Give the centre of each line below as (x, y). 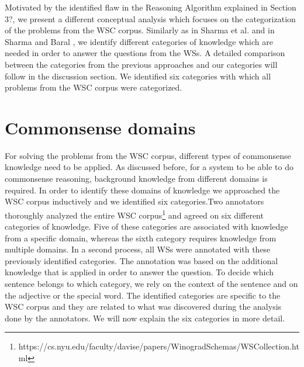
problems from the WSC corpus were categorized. (94, 87)
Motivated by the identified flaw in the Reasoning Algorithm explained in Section (151, 7)
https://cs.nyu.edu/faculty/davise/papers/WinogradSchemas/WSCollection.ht (159, 346)
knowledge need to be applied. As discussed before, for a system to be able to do (149, 167)
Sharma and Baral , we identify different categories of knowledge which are (139, 41)
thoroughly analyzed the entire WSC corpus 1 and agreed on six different (134, 214)
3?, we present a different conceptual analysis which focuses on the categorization (150, 18)
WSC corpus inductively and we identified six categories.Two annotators (134, 201)
